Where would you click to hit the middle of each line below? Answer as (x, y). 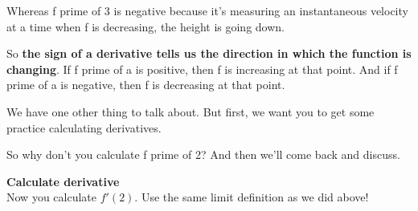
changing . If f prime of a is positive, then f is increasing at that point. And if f (202, 69)
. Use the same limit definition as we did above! (252, 197)
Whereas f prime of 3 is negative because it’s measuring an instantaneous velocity (207, 10)
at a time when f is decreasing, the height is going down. (145, 26)
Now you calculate (51, 197)
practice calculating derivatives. (84, 127)
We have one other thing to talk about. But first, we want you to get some (191, 111)
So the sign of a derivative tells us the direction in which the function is (209, 53)
